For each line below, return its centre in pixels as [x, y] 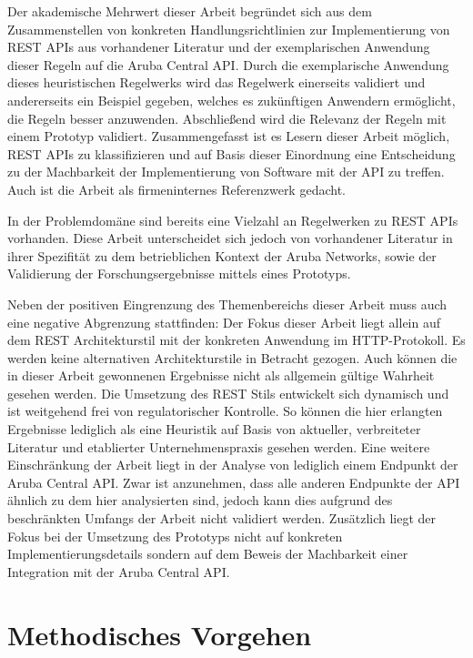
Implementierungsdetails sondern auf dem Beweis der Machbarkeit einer [208, 554]
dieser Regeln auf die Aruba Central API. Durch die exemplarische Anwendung [228, 64]
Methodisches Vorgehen [160, 634]
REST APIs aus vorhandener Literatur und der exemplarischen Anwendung [219, 47]
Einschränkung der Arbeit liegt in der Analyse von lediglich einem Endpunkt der [233, 465]
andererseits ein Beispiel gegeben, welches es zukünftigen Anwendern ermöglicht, [231, 100]
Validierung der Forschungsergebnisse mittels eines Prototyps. [179, 273]
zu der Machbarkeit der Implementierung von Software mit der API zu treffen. [226, 172]
